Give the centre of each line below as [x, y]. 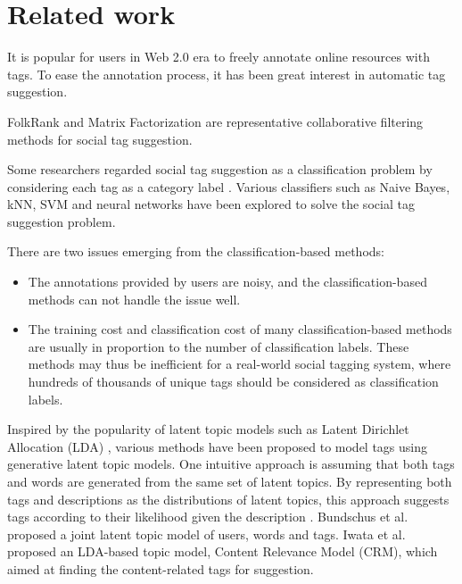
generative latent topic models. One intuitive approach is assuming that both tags [231, 464]
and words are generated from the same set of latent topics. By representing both [230, 481]
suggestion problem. [62, 221]
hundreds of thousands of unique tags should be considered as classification [233, 382]
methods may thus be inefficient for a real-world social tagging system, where [239, 364]
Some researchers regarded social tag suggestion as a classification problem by [220, 169]
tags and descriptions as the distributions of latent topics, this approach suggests [228, 499]
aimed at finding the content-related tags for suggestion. [161, 568]
